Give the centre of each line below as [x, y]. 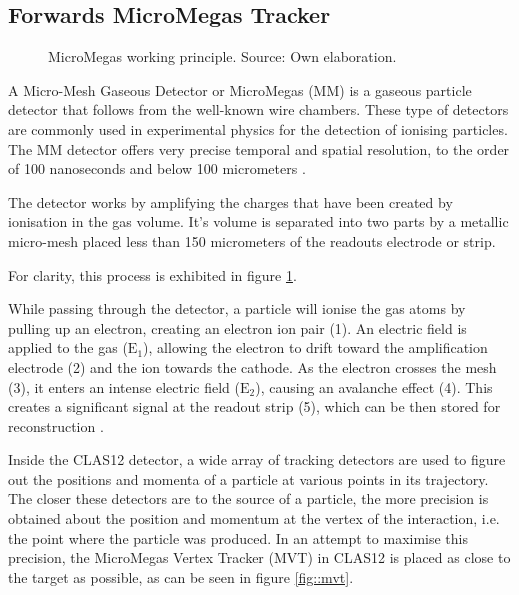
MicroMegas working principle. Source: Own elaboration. [222, 56]
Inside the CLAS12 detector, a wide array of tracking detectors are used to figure [257, 459]
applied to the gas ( [68, 347]
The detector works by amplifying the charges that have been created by [230, 201]
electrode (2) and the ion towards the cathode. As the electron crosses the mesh [252, 366]
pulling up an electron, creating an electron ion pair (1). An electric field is [237, 327]
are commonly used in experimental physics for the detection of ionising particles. [258, 128]
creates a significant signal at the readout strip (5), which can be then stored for [254, 406]
